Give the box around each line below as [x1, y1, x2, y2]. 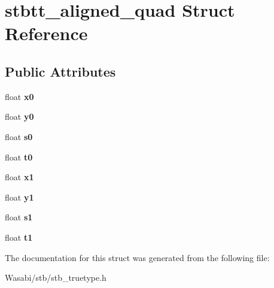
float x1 [5, 171, 34, 183]
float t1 [5, 231, 33, 243]
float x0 [5, 90, 34, 102]
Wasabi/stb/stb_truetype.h [5, 271, 106, 284]
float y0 [5, 110, 34, 123]
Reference [5, 21, 88, 46]
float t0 [5, 150, 33, 163]
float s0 [5, 130, 33, 143]
